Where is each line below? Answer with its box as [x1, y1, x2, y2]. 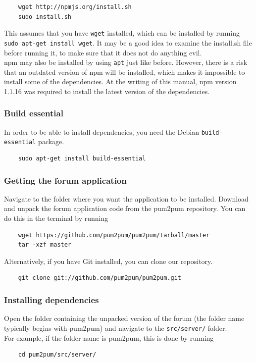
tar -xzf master [18, 241, 72, 249]
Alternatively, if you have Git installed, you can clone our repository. [4, 256, 213, 266]
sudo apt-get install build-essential [18, 155, 146, 162]
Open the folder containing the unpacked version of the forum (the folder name [4, 313, 245, 323]
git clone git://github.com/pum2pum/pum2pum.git [18, 274, 181, 282]
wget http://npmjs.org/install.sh [18, 3, 132, 10]
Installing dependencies [4, 293, 99, 306]
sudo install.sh [18, 13, 72, 20]
